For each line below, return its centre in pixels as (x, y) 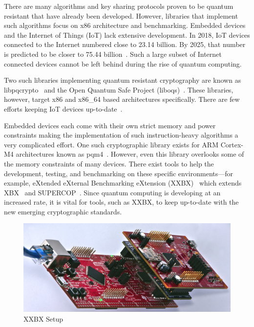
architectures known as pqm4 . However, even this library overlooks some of (130, 154)
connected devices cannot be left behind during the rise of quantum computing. (123, 63)
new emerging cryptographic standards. (63, 211)
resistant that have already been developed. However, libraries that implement (121, 15)
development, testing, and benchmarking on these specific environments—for (119, 173)
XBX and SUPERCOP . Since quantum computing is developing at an (112, 192)
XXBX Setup (43, 318)
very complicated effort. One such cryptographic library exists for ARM (111, 144)
